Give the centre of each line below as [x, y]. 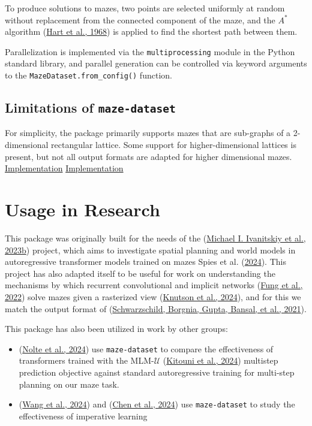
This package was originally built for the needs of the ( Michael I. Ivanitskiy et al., [155, 238]
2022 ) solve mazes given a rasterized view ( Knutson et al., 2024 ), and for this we [153, 296]
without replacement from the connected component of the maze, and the [140, 19]
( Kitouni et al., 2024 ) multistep [220, 360]
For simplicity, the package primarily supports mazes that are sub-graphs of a [148, 133]
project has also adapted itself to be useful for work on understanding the [140, 273]
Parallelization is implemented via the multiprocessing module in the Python [150, 51]
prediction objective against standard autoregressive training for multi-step [157, 372]
